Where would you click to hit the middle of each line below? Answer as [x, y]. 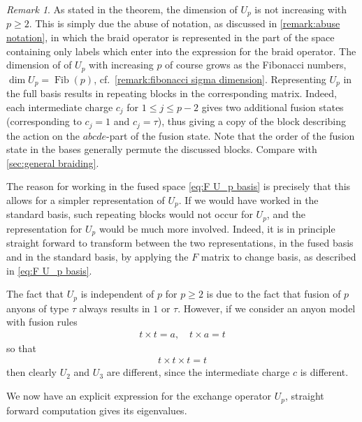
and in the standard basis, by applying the [97, 256]
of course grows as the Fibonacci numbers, [256, 65]
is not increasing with [301, 9]
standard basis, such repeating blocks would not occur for [130, 214]
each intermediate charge [60, 107]
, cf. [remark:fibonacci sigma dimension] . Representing [210, 79]
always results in [115, 308]
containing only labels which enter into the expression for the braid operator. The [181, 51]
